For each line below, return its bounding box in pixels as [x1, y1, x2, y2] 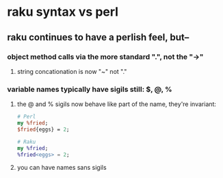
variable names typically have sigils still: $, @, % [7, 84, 172, 94]
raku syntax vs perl [7, 4, 118, 20]
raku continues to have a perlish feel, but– [7, 31, 189, 43]
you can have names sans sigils [16, 164, 107, 172]
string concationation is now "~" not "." [16, 67, 127, 75]
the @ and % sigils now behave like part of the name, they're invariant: [16, 100, 217, 108]
